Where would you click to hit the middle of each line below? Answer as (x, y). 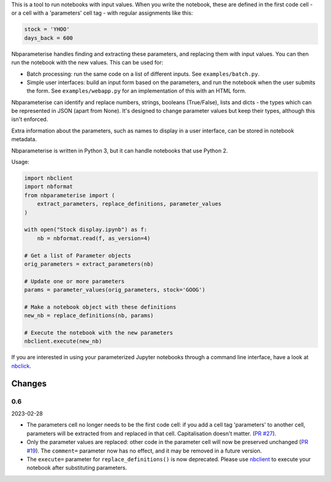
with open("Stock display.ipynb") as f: (86, 230)
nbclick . (21, 366)
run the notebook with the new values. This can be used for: (87, 63)
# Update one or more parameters (74, 281)
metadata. (24, 139)
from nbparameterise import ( (70, 195)
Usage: (21, 162)
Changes (29, 383)
